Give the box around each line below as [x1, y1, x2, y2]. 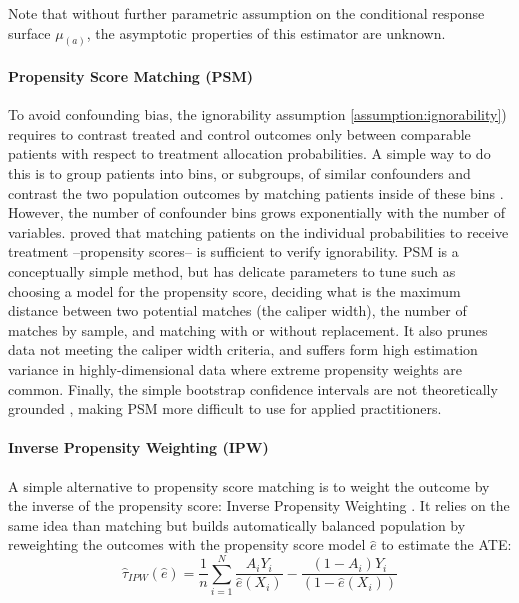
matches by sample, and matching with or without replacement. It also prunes [8, 319, 488, 340]
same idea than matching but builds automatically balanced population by [8, 514, 466, 535]
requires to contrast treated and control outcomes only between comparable [8, 123, 471, 144]
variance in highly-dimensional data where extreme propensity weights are [8, 358, 462, 379]
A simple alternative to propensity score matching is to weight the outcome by [8, 475, 490, 496]
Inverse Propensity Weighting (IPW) [8, 437, 269, 458]
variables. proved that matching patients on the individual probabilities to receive [8, 221, 509, 242]
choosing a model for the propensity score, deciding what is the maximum [8, 280, 461, 301]
